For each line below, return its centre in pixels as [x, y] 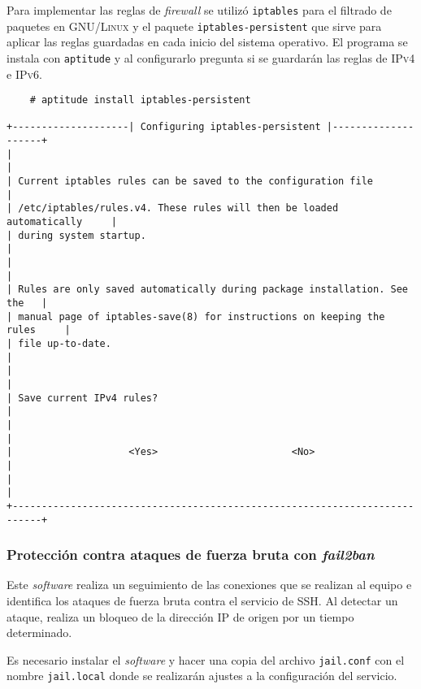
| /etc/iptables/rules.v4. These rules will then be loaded [173, 208]
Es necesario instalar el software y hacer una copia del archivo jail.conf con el [206, 659]
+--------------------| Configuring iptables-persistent [164, 127]
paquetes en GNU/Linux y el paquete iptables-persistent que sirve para [194, 26]
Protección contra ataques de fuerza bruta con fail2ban [191, 555]
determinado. [39, 633]
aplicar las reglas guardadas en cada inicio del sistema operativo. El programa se [207, 42]
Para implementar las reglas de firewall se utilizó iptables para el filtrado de [199, 10]
